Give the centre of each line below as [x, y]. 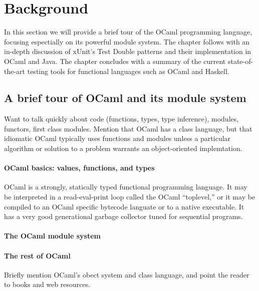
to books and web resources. [47, 284]
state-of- [240, 61]
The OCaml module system [52, 236]
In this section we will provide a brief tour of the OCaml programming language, [128, 32]
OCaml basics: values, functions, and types [79, 168]
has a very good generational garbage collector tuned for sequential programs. [123, 216]
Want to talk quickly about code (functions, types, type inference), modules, [121, 119]
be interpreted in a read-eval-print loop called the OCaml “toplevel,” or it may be [130, 197]
